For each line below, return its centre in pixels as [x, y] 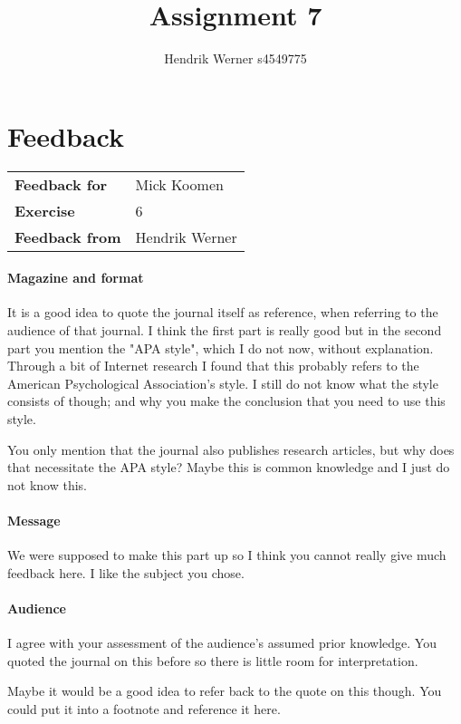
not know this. [47, 484]
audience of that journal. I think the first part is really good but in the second [225, 330]
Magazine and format [76, 278]
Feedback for [61, 184]
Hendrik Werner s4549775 [235, 58]
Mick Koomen [179, 184]
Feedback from [68, 237]
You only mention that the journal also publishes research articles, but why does [231, 449]
